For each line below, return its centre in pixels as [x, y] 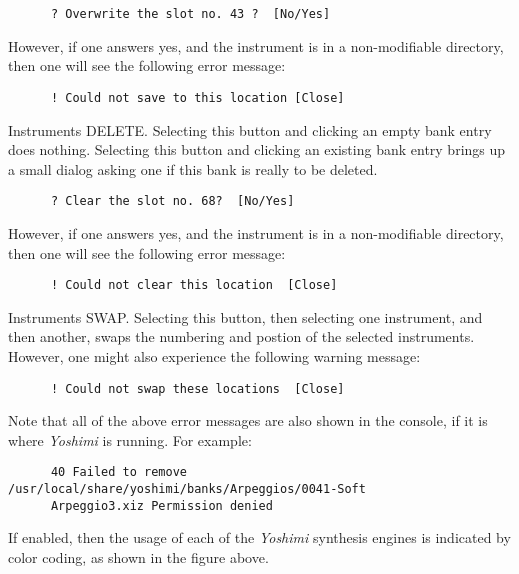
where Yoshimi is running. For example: [130, 439]
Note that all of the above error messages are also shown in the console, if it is [248, 420]
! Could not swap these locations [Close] [197, 388]
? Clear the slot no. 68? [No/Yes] [172, 201]
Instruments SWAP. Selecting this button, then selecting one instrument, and [245, 316]
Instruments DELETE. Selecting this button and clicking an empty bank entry [250, 129]
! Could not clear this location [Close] [194, 285]
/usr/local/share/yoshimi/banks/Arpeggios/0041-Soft [187, 489]
